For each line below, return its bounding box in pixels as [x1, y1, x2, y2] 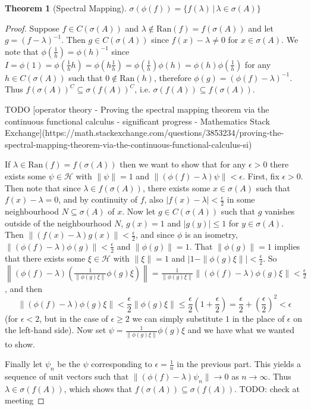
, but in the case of [39, 312, 108, 324]
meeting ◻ [5, 394, 45, 406]
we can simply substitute [132, 312, 223, 324]
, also [144, 193, 164, 206]
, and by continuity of [58, 193, 137, 206]
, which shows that [64, 382, 133, 395]
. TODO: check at [234, 382, 300, 395]
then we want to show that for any [120, 158, 246, 170]
